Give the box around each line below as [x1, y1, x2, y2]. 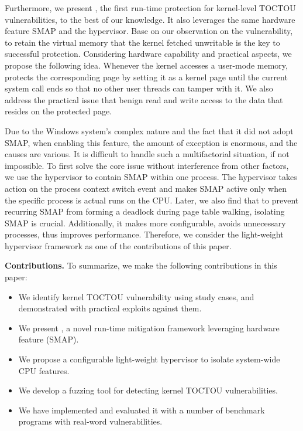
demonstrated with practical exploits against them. [18, 302, 202, 314]
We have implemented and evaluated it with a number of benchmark [18, 403, 265, 416]
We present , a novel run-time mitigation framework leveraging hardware [18, 321, 280, 334]
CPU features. [18, 364, 70, 376]
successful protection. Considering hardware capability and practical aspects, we [5, 47, 292, 60]
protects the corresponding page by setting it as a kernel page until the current [5, 70, 288, 83]
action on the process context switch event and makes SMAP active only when [5, 182, 287, 194]
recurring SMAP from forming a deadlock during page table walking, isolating [5, 205, 285, 218]
